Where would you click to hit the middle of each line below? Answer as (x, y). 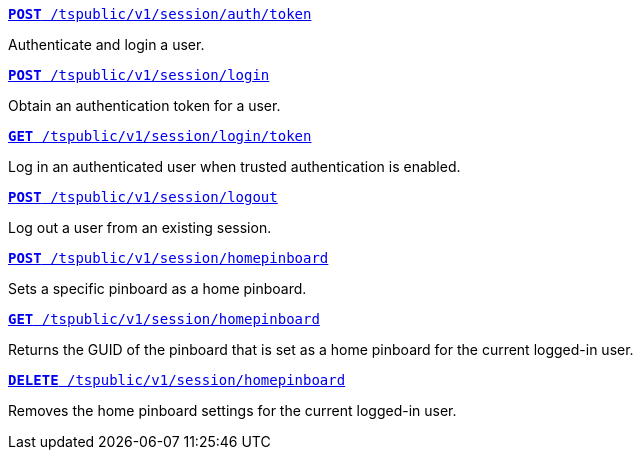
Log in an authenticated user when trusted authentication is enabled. (234, 166)
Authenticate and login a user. (106, 44)
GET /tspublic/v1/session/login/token (160, 136)
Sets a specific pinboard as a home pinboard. (157, 288)
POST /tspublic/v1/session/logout (143, 197)
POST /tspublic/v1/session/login (139, 75)
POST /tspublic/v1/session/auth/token (160, 14)
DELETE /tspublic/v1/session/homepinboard (177, 380)
